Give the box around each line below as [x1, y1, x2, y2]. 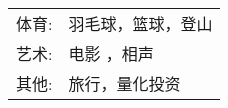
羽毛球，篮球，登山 [68, 12, 213, 35]
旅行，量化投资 [68, 72, 181, 95]
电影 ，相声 [68, 42, 154, 65]
